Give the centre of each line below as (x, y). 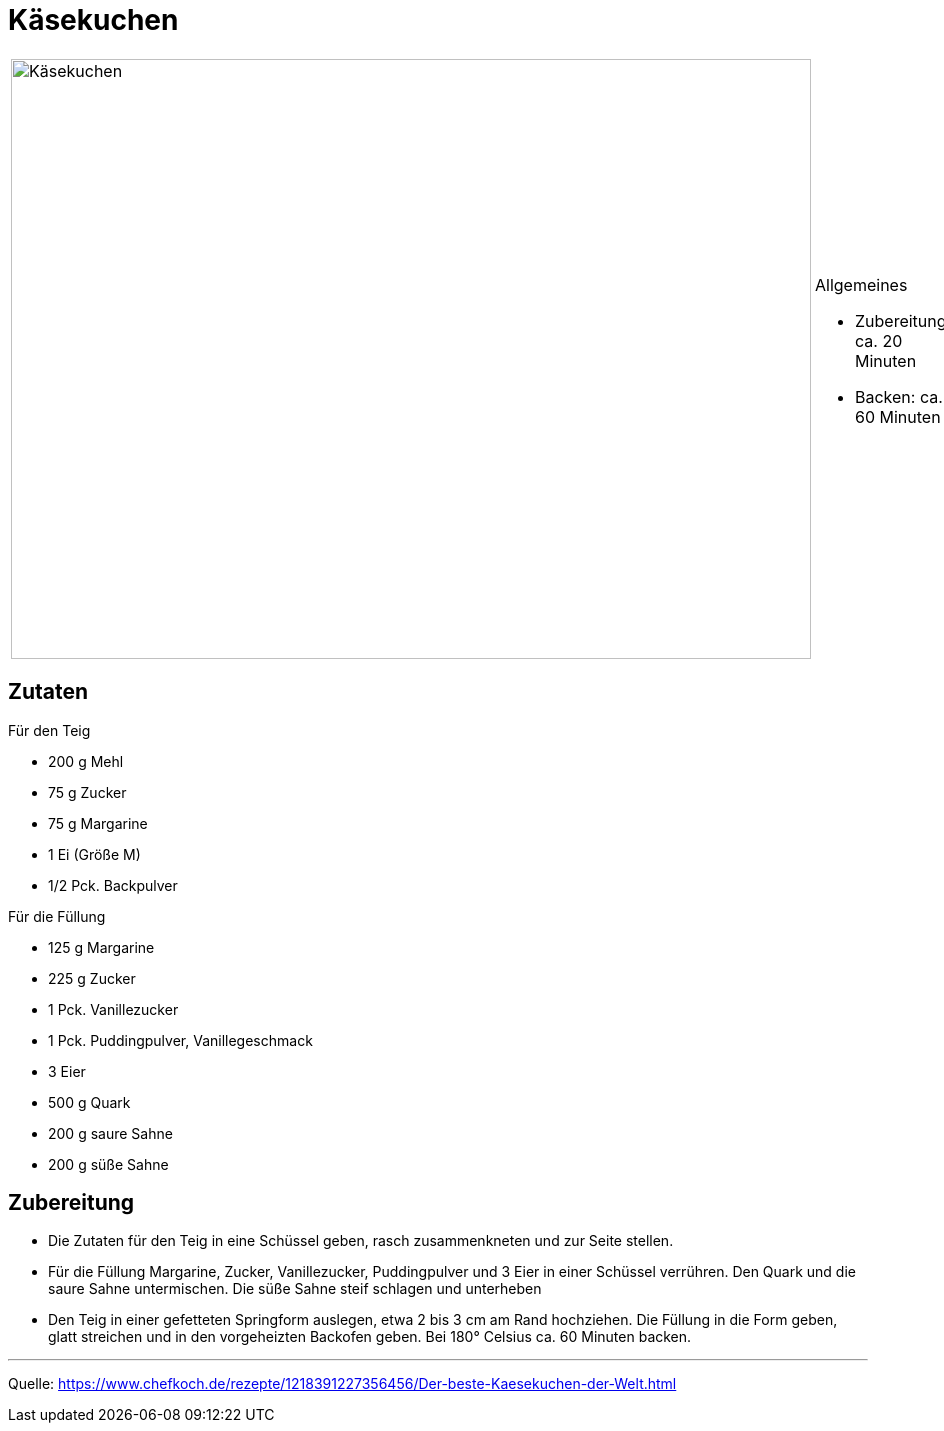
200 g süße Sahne (108, 1164)
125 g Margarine (101, 947)
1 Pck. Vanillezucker (113, 1009)
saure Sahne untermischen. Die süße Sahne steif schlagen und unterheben (295, 1289)
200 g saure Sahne (110, 1133)
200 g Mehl (86, 761)
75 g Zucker (87, 792)
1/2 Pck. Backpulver (113, 885)
